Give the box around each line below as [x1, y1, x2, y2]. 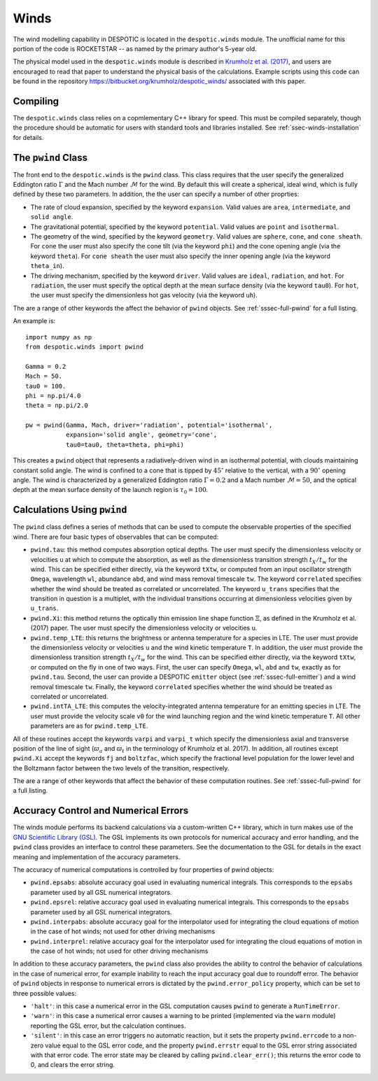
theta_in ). [30, 262, 64, 270]
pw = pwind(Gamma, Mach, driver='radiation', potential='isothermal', [25, 421, 273, 430]
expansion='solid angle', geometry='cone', [65, 431, 218, 439]
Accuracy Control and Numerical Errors [13, 805, 189, 817]
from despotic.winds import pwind [25, 343, 143, 351]
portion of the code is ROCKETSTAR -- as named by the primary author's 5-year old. [13, 44, 257, 52]
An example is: [13, 317, 56, 325]
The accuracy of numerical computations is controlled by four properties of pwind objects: [13, 865, 274, 874]
